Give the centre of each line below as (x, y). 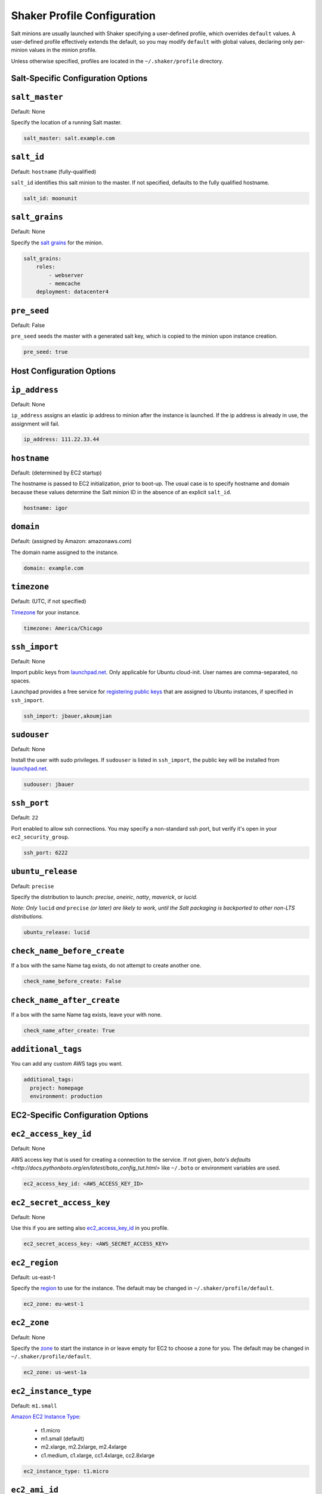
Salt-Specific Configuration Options (79, 78)
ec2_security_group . (40, 837)
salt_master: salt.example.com (69, 138)
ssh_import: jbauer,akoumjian (68, 716)
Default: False (28, 325)
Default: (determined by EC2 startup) (56, 473)
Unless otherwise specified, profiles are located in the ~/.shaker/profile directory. (117, 61)
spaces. (21, 681)
